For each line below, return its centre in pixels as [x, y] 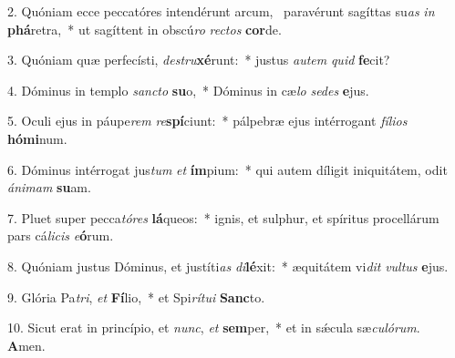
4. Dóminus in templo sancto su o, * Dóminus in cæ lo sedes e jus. [188, 90]
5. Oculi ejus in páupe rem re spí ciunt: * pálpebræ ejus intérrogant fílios [207, 121]
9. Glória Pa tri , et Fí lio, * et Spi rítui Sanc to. [136, 297]
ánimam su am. [49, 187]
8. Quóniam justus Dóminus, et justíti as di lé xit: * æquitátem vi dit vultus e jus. [228, 266]
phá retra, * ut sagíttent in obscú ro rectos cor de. [145, 29]
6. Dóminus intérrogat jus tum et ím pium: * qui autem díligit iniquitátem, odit [227, 169]
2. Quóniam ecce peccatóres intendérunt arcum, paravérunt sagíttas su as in [221, 11]
